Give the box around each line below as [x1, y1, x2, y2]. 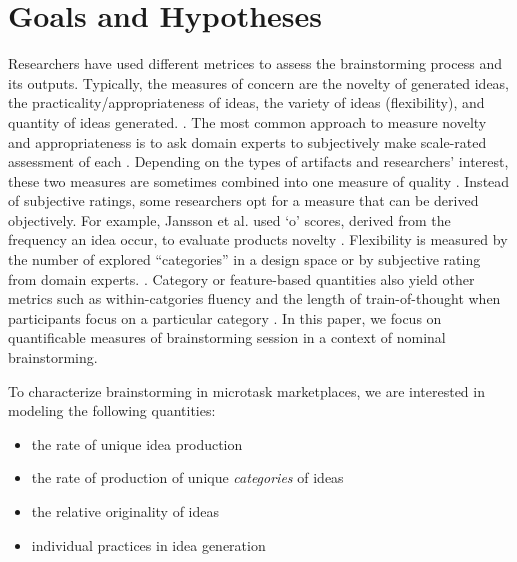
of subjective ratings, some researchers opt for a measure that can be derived [8, 190, 479, 211]
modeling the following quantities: [8, 400, 216, 421]
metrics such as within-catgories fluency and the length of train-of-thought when [8, 288, 501, 309]
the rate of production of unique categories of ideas [31, 467, 344, 488]
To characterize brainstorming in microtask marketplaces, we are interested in [8, 380, 485, 401]
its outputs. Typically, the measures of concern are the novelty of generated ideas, [8, 72, 510, 93]
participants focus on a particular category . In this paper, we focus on [8, 307, 442, 328]
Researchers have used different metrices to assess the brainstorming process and [8, 53, 502, 74]
